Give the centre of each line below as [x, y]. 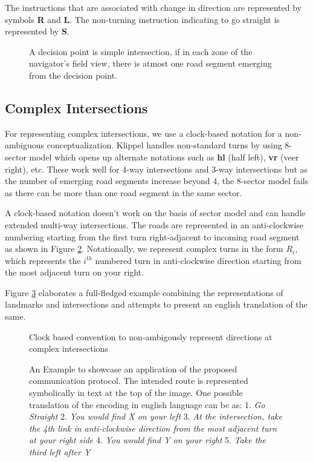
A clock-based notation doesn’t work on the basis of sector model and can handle [155, 213]
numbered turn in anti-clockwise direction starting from [198, 260]
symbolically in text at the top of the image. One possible [136, 393]
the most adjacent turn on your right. [75, 272]
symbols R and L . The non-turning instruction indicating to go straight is [142, 19]
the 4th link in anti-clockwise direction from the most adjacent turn [153, 428]
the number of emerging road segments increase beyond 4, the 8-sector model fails [157, 181]
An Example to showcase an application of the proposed [133, 368]
